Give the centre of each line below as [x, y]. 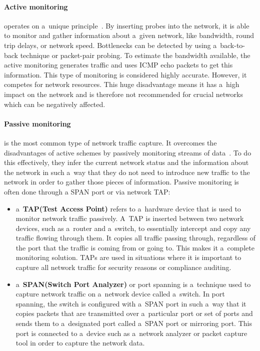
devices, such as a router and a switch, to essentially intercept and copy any [133, 228]
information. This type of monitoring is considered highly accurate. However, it [125, 74]
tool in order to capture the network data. [80, 343]
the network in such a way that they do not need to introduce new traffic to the [127, 172]
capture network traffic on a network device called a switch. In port [120, 294]
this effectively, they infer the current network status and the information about [126, 162]
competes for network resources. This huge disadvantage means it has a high [122, 84]
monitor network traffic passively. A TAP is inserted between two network [130, 218]
